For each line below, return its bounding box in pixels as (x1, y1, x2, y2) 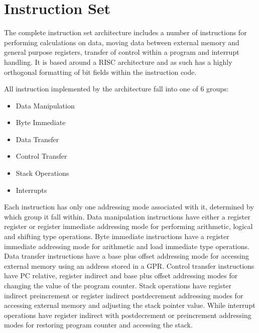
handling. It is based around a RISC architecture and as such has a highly (4, 56, 232, 67)
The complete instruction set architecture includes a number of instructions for (4, 27, 247, 38)
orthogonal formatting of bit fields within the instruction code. (4, 66, 197, 77)
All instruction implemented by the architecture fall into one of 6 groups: (4, 83, 229, 94)
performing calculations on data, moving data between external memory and (4, 37, 239, 47)
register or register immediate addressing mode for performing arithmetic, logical (4, 221, 253, 232)
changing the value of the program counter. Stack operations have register (4, 280, 232, 290)
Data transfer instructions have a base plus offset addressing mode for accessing (4, 251, 249, 261)
